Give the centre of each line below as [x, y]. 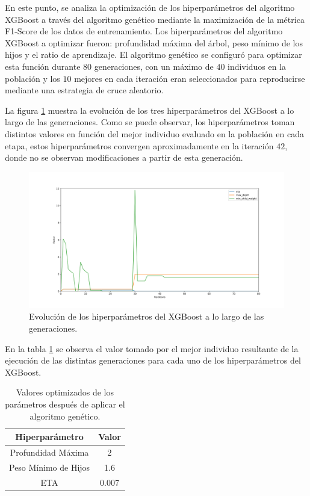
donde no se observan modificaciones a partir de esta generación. [124, 157]
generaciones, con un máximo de [154, 66]
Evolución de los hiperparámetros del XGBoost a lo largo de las [147, 316]
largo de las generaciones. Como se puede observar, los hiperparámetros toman [150, 122]
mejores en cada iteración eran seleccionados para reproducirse [190, 78]
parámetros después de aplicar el [65, 404]
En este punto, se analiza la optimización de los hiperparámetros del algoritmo [150, 7]
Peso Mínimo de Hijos [50, 467]
